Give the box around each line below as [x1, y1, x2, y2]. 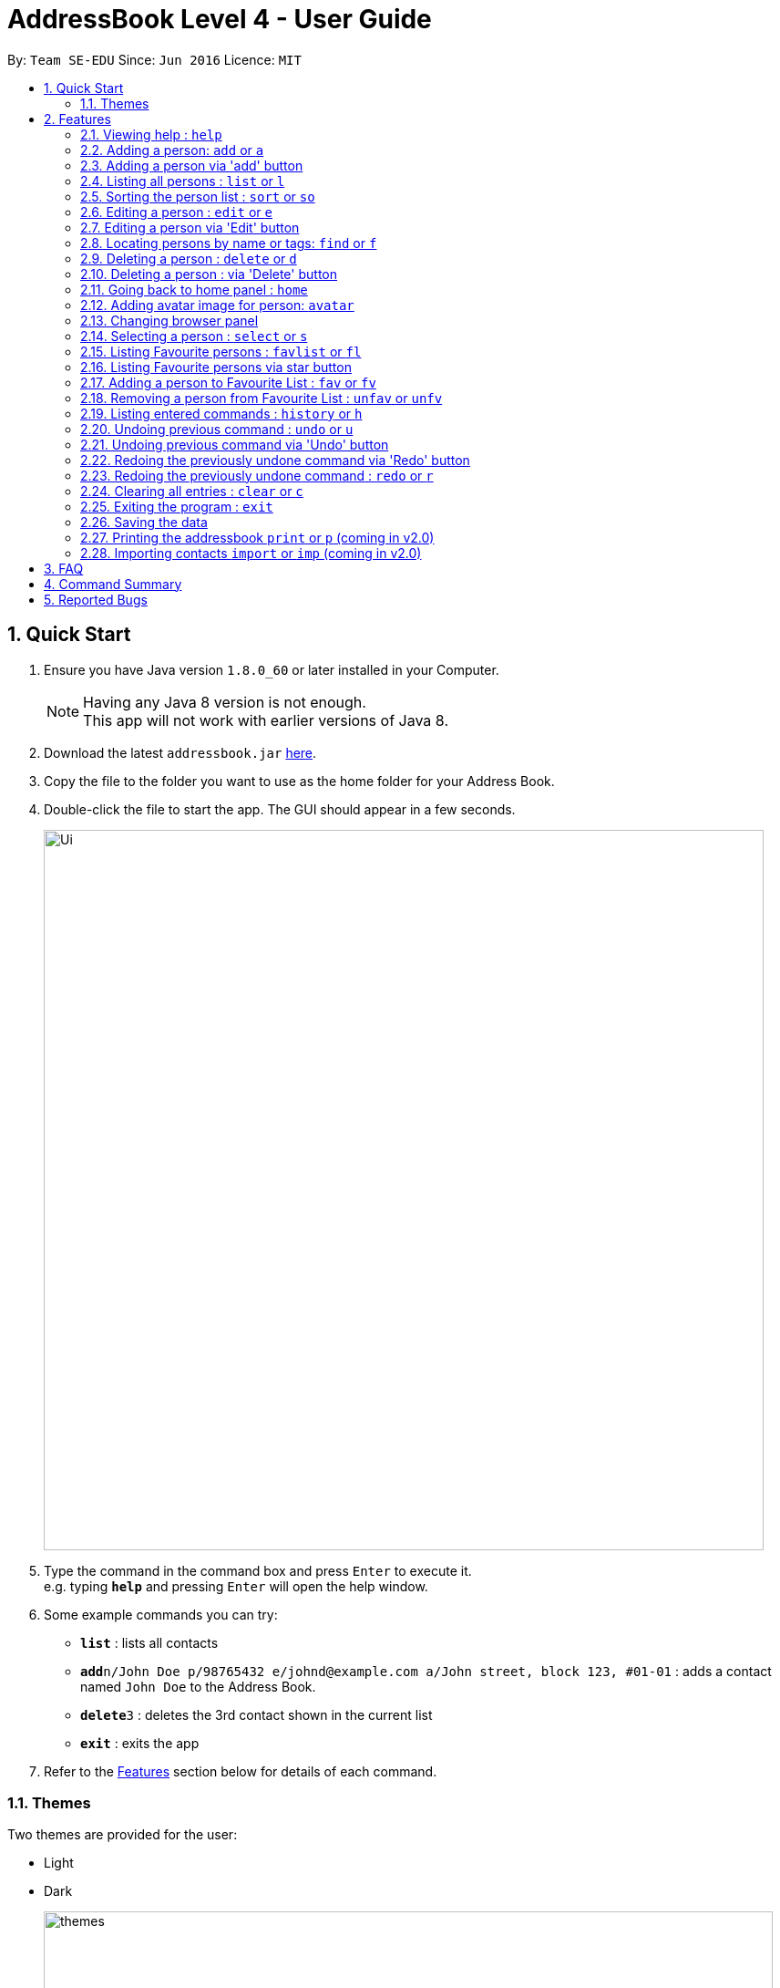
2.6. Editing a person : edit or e [80, 203, 273, 220]
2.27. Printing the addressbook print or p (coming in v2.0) [80, 529, 435, 545]
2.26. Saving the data [80, 513, 208, 530]
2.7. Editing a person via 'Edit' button [80, 219, 300, 235]
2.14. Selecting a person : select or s [80, 327, 308, 344]
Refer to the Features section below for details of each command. [44, 1763, 437, 1779]
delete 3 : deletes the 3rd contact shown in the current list [80, 1706, 433, 1723]
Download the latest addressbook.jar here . [44, 744, 317, 761]
